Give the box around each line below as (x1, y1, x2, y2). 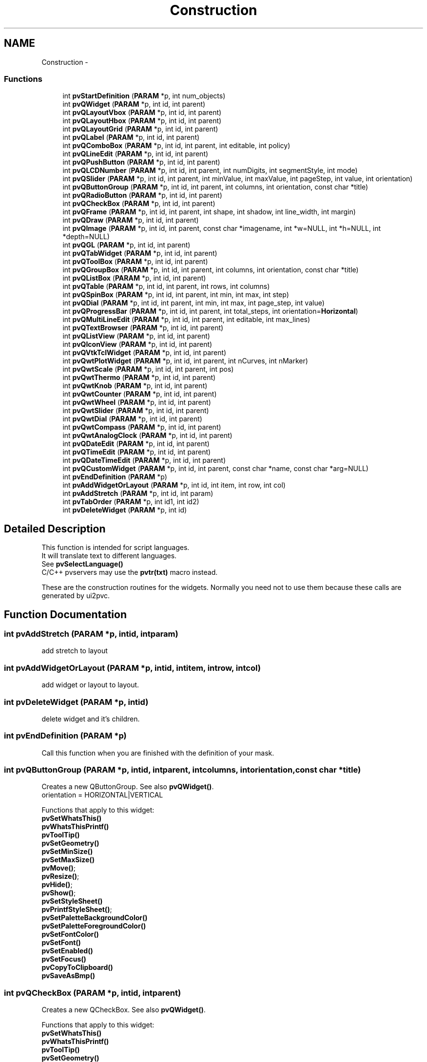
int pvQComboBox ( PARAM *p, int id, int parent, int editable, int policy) (62, 141, 291, 150)
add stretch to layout (41, 646, 108, 655)
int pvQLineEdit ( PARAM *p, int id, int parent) (62, 150, 209, 158)
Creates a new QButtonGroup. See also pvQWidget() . (41, 782, 214, 791)
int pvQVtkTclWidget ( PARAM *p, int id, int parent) (62, 348, 227, 357)
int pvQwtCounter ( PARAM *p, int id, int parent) (62, 390, 217, 398)
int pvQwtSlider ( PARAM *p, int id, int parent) (62, 406, 209, 415)
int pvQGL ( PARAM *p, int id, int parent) (62, 241, 191, 249)
